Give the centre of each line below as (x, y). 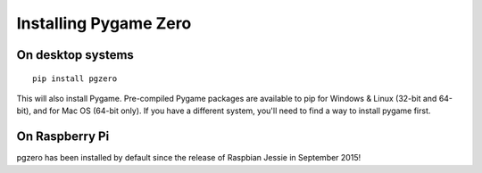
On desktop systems (75, 55)
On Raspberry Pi (63, 137)
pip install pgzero (75, 78)
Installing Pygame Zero (104, 23)
